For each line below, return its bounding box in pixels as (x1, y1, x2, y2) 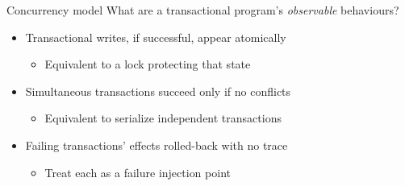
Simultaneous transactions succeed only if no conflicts (25, 82, 291, 99)
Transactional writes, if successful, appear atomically (25, 28, 286, 45)
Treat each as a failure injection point (44, 163, 231, 180)
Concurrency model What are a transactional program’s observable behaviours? (6, 2, 399, 18)
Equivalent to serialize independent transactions (44, 110, 282, 126)
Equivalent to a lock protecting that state (44, 56, 251, 72)
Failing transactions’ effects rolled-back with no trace (25, 136, 288, 153)
